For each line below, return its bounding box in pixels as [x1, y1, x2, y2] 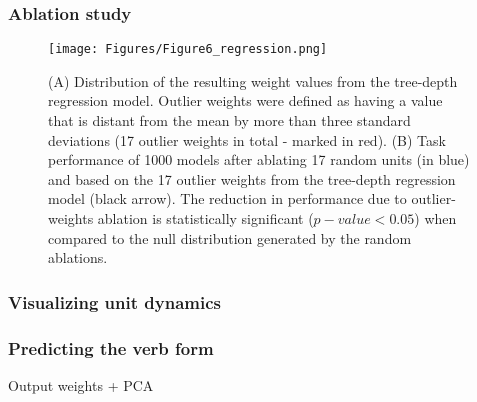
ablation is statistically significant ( [97, 208, 314, 229]
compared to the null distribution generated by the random [48, 227, 412, 248]
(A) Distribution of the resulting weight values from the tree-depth [48, 70, 458, 91]
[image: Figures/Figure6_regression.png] [48, 42, 328, 57]
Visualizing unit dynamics [8, 289, 221, 314]
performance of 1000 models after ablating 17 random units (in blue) [48, 149, 470, 170]
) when [414, 208, 457, 229]
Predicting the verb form [8, 335, 214, 360]
